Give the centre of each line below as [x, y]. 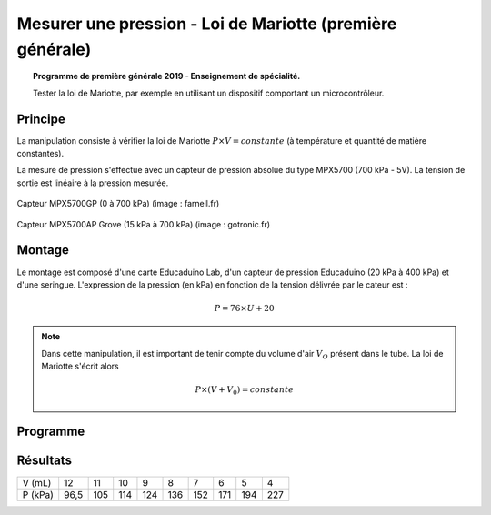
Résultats [45, 461]
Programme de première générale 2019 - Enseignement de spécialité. [167, 76]
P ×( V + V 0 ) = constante [245, 391]
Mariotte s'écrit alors [80, 366]
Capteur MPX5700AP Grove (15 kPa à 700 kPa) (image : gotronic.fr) [144, 224]
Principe [41, 119]
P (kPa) [38, 494]
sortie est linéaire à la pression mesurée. [93, 183]
